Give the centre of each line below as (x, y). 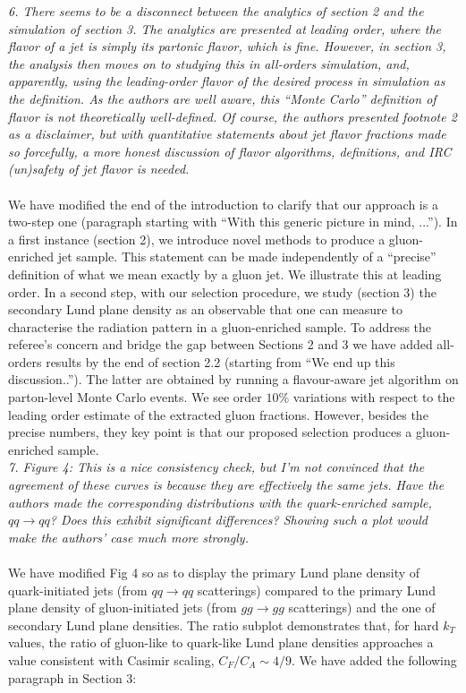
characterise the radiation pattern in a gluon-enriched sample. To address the (220, 326)
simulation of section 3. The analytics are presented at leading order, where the (225, 28)
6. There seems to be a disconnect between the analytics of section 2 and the (216, 11)
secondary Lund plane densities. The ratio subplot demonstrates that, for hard (224, 625)
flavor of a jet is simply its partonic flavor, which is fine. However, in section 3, (227, 46)
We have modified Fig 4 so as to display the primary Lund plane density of (214, 572)
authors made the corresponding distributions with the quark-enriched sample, (220, 502)
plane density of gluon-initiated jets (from (123, 607)
